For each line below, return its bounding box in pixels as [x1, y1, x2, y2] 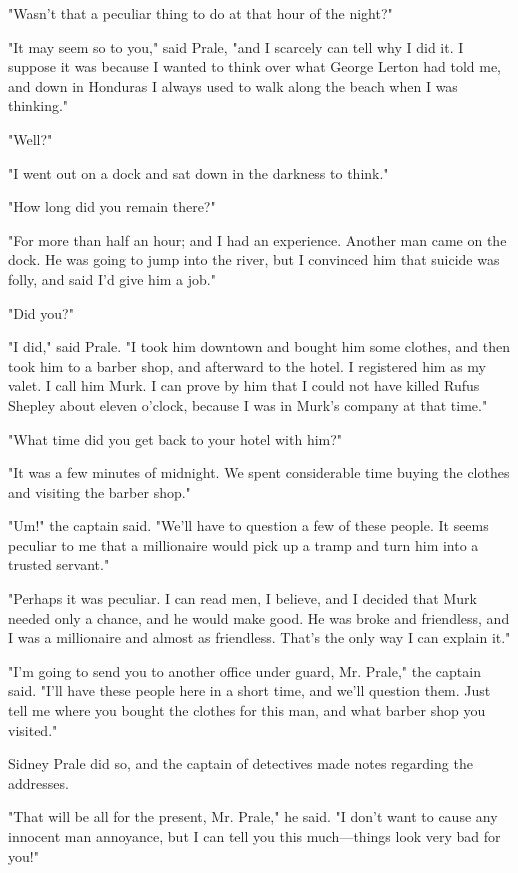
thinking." [8, 95, 69, 116]
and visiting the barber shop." [8, 481, 191, 502]
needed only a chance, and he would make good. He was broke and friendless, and [8, 607, 510, 628]
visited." [8, 719, 58, 740]
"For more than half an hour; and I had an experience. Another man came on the [8, 229, 507, 250]
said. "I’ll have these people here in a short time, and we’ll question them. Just [8, 680, 491, 701]
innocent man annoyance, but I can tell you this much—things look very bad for [8, 826, 501, 846]
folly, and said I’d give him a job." [8, 268, 216, 289]
